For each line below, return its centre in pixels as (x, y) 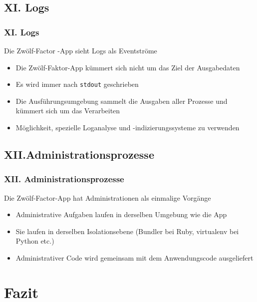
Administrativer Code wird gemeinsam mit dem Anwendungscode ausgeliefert (134, 258)
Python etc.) (35, 241)
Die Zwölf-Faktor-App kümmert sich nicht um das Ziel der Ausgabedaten (128, 67)
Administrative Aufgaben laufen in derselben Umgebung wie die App (121, 214)
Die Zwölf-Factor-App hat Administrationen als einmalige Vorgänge (108, 197)
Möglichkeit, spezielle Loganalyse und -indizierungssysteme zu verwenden (128, 128)
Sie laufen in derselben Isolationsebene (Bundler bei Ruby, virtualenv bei (127, 231)
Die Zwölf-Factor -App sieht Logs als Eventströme (81, 50)
